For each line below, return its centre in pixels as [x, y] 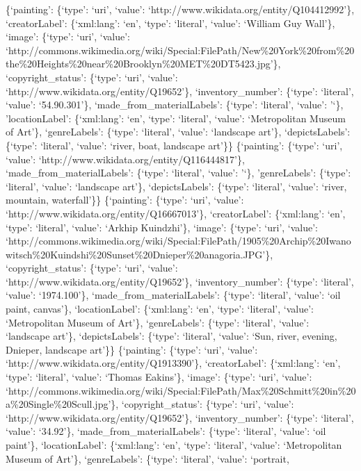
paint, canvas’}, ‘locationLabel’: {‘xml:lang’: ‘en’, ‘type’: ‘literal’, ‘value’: [160, 309]
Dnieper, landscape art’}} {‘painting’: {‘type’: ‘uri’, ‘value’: [132, 349]
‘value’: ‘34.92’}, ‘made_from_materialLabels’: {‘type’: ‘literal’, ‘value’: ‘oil [166, 431]
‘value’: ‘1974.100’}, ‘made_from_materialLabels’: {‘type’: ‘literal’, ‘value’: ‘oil [173, 295]
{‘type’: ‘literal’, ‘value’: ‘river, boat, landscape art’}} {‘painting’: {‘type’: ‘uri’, [174, 145]
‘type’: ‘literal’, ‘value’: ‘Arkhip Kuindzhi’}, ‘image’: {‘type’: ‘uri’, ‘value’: [162, 227]
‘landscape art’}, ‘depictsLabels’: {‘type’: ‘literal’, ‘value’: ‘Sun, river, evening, [171, 336]
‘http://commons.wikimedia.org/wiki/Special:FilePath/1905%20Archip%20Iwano [178, 241]
